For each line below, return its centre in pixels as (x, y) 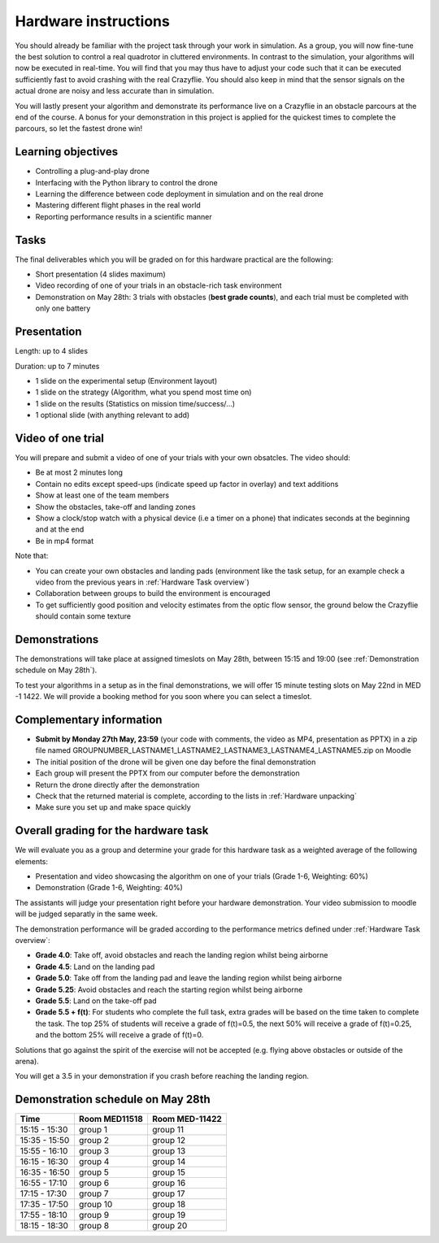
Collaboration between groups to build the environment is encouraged (153, 593)
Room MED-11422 (187, 1119)
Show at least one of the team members (102, 495)
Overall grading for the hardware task (112, 830)
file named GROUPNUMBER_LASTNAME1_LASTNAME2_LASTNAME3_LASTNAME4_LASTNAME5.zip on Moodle (223, 750)
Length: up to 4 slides (52, 351)
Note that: (32, 556)
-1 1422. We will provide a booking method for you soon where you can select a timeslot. (163, 697)
